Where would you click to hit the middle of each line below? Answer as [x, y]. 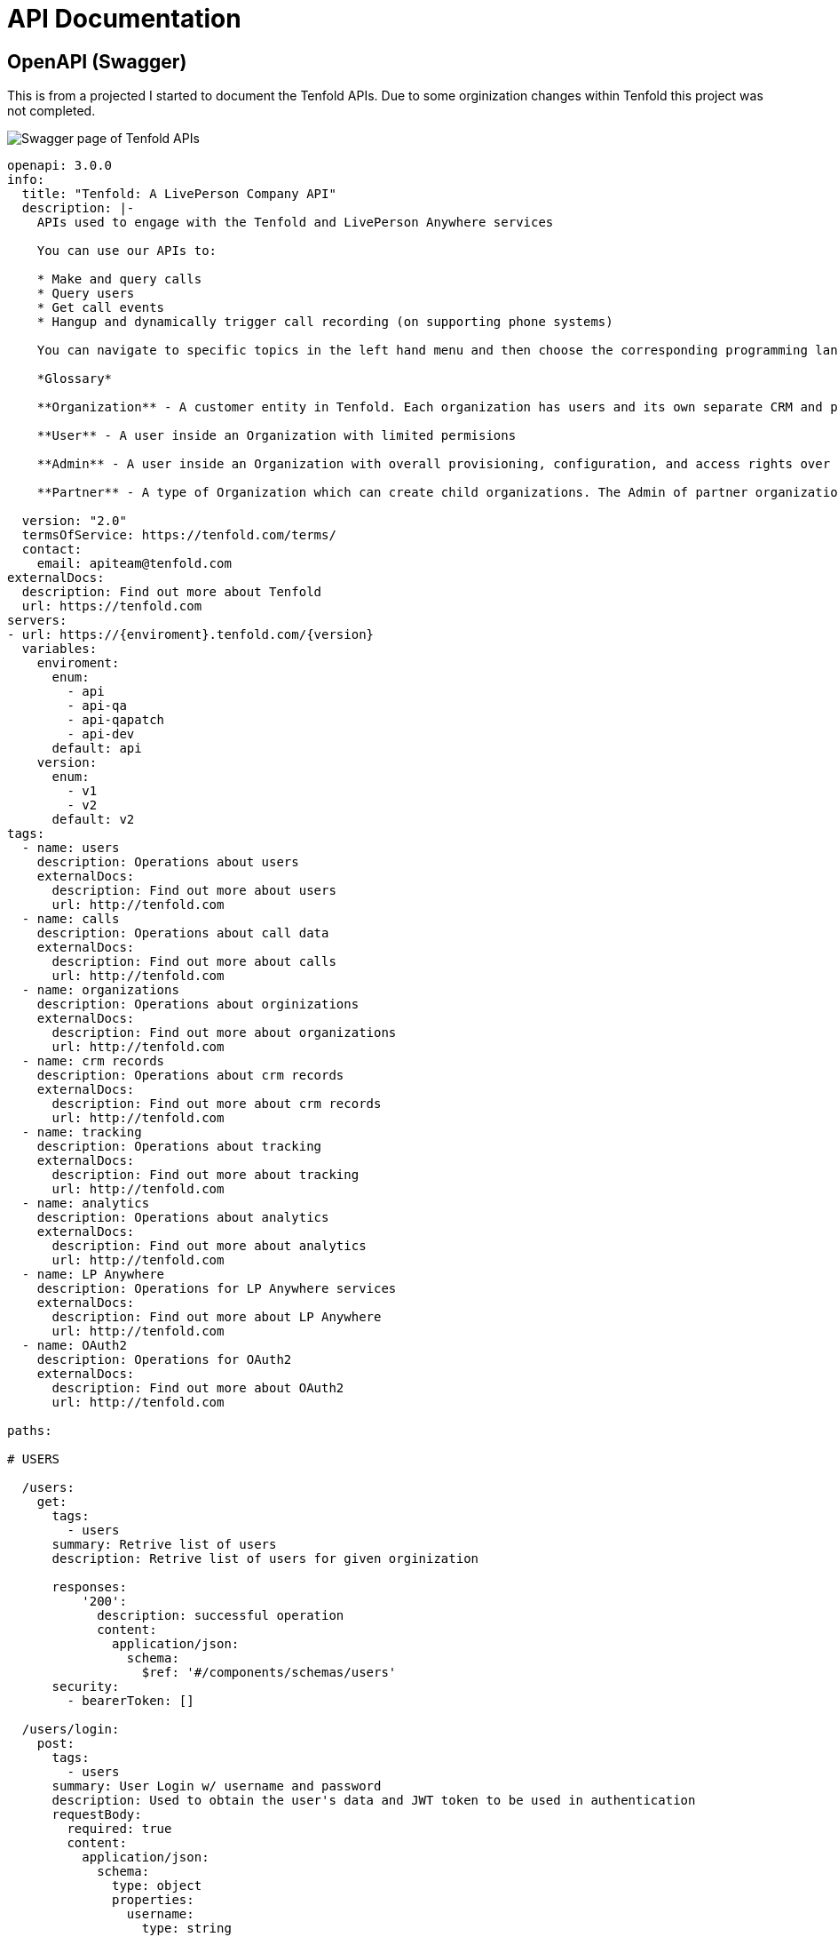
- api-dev [101, 734]
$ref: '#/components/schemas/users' [269, 1673]
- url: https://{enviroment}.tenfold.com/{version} [191, 635]
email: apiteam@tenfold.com [134, 564]
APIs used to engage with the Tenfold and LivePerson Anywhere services [295, 223]
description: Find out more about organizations [224, 1033]
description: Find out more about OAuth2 [198, 1388]
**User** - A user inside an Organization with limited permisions [277, 436]
